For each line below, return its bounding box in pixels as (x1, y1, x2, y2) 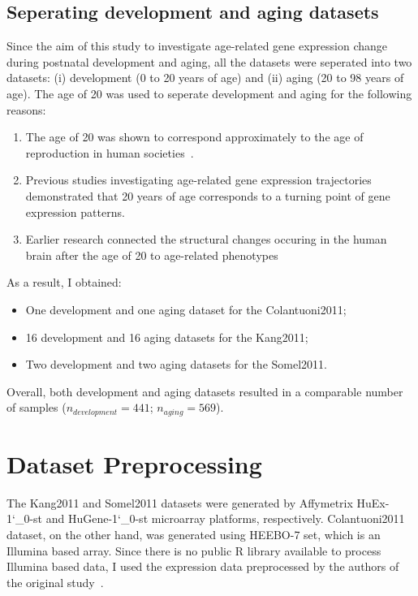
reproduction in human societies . (25, 144, 194, 161)
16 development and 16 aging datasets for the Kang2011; (25, 328, 308, 345)
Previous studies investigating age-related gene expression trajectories (25, 171, 372, 188)
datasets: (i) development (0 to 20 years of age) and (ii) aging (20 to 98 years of (6, 69, 404, 86)
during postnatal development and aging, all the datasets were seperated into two (6, 53, 412, 70)
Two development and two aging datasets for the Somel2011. (25, 356, 327, 373)
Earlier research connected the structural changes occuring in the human (25, 231, 387, 248)
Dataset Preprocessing (6, 447, 262, 480)
